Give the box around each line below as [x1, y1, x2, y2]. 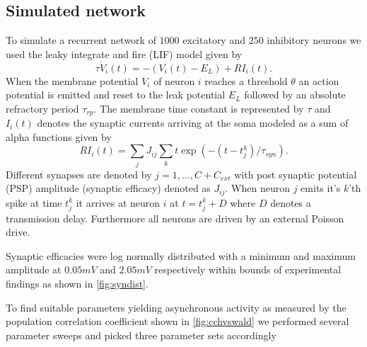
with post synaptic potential [234, 166, 357, 181]
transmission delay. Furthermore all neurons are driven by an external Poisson [6, 210, 344, 225]
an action [298, 73, 339, 88]
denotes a [270, 195, 311, 210]
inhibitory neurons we [267, 33, 361, 47]
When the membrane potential [6, 73, 139, 88]
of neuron [153, 73, 195, 88]
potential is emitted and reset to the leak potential [6, 87, 226, 102]
